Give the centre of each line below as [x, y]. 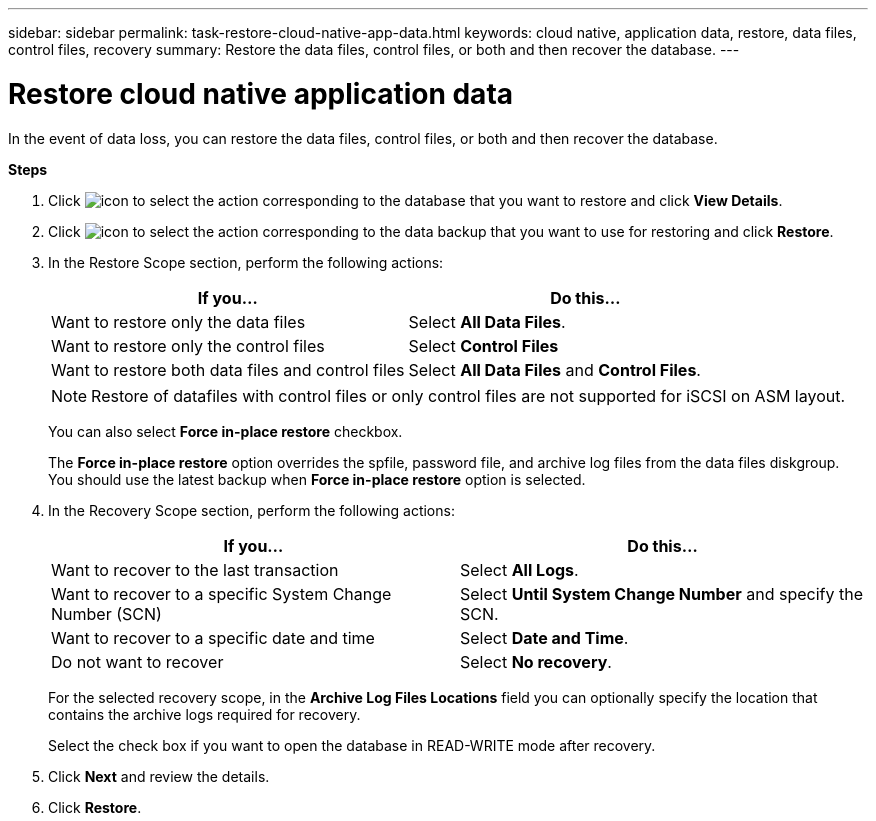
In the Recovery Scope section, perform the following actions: [251, 510]
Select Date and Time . [544, 637]
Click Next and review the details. [159, 776]
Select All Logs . [519, 569]
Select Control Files [483, 345]
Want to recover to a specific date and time [213, 637]
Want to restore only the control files [188, 345]
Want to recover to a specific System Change [221, 593]
